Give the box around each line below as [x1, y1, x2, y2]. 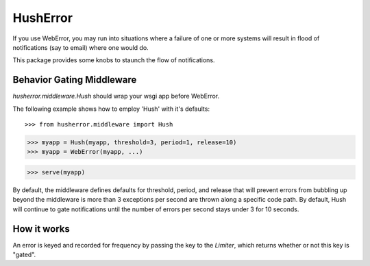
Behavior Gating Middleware [12, 74, 137, 85]
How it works [12, 223, 70, 235]
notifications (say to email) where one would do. [12, 43, 149, 51]
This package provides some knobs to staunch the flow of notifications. [12, 56, 215, 64]
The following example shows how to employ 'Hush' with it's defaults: [12, 105, 210, 113]
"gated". [12, 250, 36, 259]
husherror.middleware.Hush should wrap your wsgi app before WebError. [12, 92, 220, 101]
